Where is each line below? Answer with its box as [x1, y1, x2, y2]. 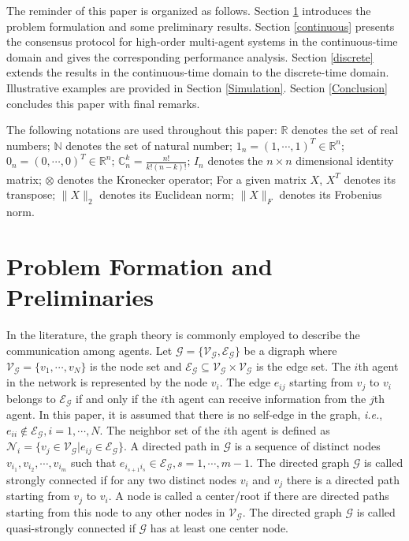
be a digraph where [244, 341, 337, 358]
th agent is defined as [227, 421, 330, 438]
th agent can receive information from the [164, 390, 366, 406]
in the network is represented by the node [6, 374, 207, 390]
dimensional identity [296, 152, 394, 169]
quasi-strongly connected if [6, 520, 136, 536]
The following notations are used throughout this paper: [6, 121, 277, 138]
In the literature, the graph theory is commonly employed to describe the [6, 326, 360, 342]
